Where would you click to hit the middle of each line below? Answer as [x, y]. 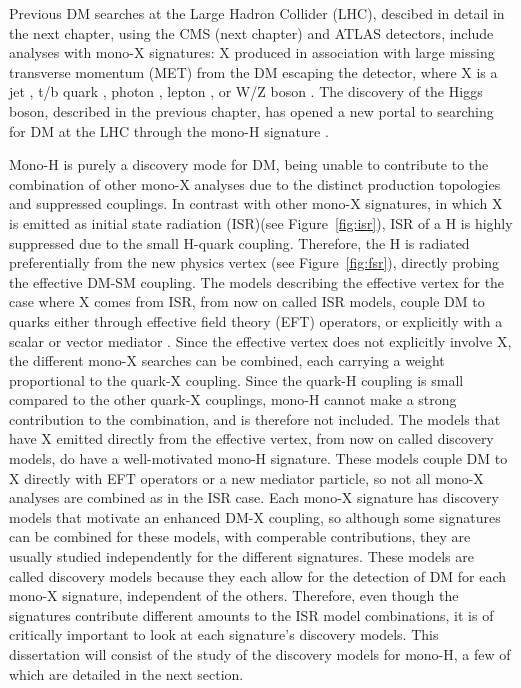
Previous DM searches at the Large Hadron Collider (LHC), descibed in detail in [257, 13]
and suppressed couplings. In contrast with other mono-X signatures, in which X [256, 203]
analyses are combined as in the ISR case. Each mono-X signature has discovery [254, 497]
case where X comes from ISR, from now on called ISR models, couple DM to [247, 301]
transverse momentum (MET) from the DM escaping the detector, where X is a [253, 71]
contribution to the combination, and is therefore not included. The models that [255, 418]
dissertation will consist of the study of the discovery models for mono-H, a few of [260, 654]
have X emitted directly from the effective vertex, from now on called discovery [251, 438]
